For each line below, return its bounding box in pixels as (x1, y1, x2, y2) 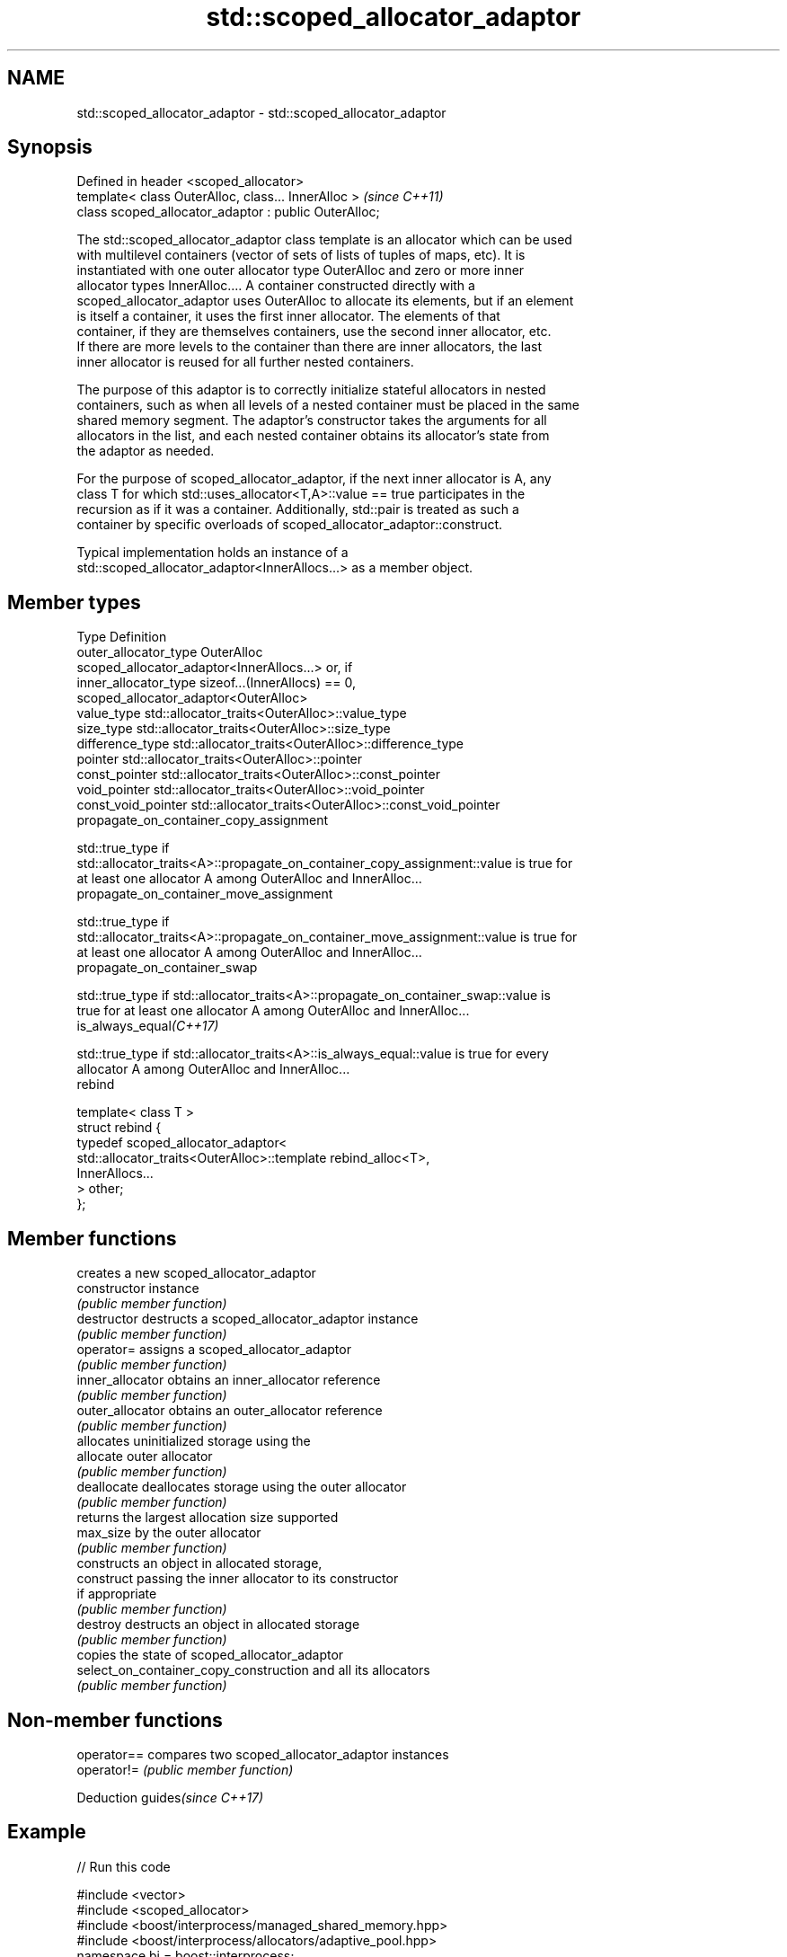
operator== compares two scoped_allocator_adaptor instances (76, 1746, 449, 1762)
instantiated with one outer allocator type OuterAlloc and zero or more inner (76, 262, 525, 279)
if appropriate (76, 1586, 157, 1602)
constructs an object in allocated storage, (76, 1555, 323, 1572)
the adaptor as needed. (76, 443, 215, 459)
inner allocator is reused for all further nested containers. (76, 354, 414, 370)
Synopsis (7, 136, 93, 159)
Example (7, 1820, 86, 1844)
